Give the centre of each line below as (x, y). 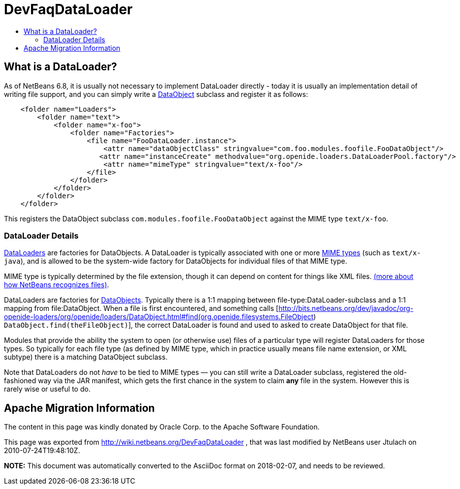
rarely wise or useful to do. (47, 389)
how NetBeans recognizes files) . (57, 285)
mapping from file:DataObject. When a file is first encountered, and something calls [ (141, 308)
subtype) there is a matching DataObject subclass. (86, 357)
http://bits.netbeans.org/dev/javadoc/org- (346, 308)
